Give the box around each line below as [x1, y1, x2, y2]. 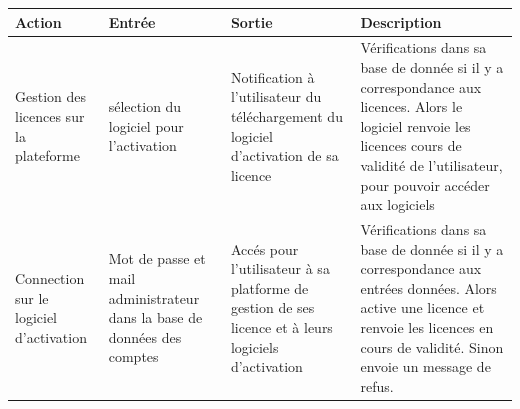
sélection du [108, 96, 182, 117]
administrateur [108, 287, 200, 308]
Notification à [230, 66, 315, 87]
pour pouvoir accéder [360, 174, 490, 195]
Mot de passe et [108, 248, 206, 269]
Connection [15, 267, 85, 288]
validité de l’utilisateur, [360, 154, 503, 175]
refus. [360, 375, 394, 396]
